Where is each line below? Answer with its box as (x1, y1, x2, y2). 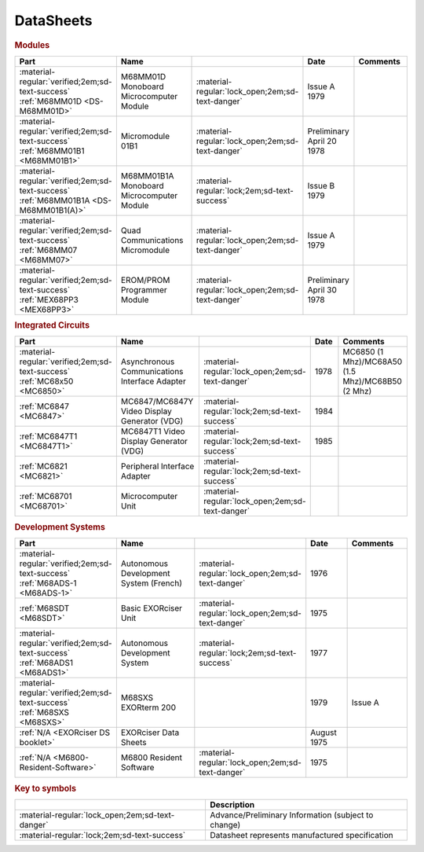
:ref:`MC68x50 (19, 376, 74, 387)
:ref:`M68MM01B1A (19, 195, 90, 206)
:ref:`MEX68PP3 (19, 294, 79, 305)
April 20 (307, 135, 337, 146)
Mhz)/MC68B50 (342, 376, 402, 387)
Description (210, 799, 255, 810)
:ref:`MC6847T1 (19, 431, 78, 442)
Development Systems (14, 521, 106, 532)
